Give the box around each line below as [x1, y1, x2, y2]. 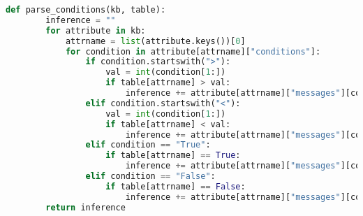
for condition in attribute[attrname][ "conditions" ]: [65, 46, 321, 57]
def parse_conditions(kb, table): [6, 5, 166, 15]
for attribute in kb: [45, 25, 146, 36]
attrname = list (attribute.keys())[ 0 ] [65, 36, 246, 46]
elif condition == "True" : [85, 140, 211, 150]
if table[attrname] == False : [105, 181, 246, 192]
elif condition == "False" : [85, 171, 216, 181]
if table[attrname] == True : [105, 150, 241, 161]
